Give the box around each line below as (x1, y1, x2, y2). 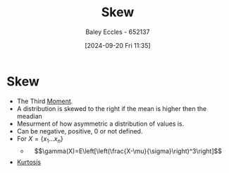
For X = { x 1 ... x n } (16, 134, 64, 145)
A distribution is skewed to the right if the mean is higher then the (16, 104, 207, 113)
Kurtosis (16, 158, 42, 167)
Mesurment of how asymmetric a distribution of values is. (16, 119, 185, 128)
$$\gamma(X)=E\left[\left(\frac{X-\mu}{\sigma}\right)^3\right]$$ (34, 147, 223, 155)
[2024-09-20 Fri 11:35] (85, 41, 151, 49)
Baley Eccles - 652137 (85, 28, 150, 36)
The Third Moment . (16, 97, 73, 105)
